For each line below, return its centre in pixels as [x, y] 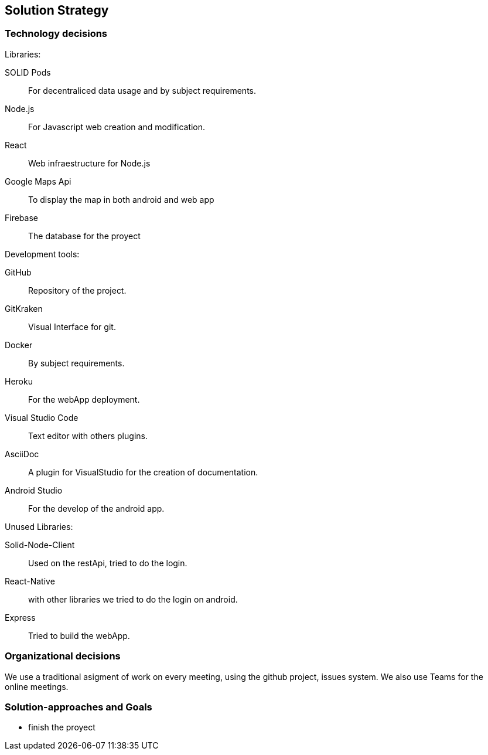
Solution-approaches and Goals [79, 707]
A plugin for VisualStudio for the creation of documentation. [143, 472]
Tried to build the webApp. [79, 635]
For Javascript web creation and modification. [117, 127]
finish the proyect [62, 727]
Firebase [21, 217]
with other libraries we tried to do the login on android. [133, 599]
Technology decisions [56, 34]
